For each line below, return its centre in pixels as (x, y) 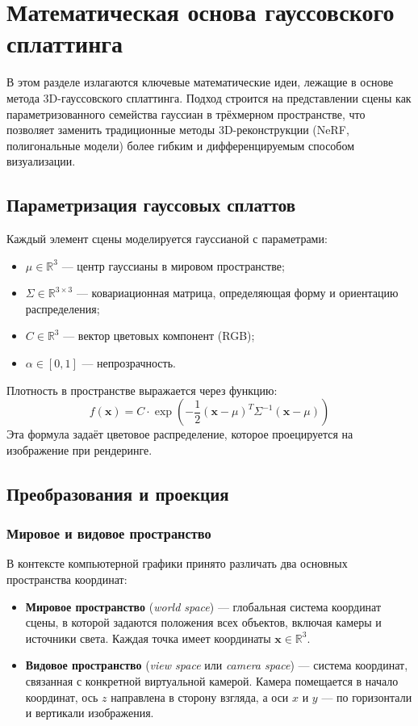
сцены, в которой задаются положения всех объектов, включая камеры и (203, 622)
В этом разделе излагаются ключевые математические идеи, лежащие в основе (200, 82)
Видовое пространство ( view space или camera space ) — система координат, (217, 665)
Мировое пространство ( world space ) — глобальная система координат (203, 606)
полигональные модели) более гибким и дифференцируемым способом (181, 145)
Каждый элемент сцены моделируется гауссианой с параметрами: (167, 239)
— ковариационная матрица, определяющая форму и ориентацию (237, 293)
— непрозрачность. (129, 363)
